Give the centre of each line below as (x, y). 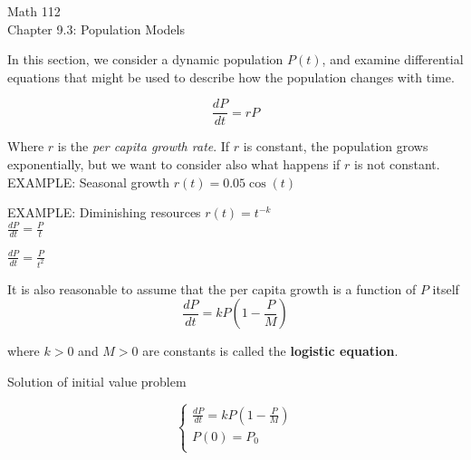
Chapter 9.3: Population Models (96, 29)
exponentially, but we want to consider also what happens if (174, 164)
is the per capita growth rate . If (144, 146)
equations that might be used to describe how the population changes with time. (231, 77)
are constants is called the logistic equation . (270, 351)
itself (446, 288)
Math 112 (34, 11)
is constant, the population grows (336, 146)
